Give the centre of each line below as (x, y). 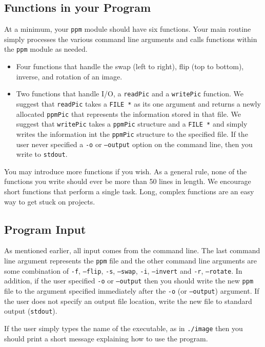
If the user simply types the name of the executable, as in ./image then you (124, 328)
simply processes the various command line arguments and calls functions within (131, 39)
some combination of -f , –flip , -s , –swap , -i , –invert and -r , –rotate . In (123, 270)
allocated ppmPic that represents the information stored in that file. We (128, 114)
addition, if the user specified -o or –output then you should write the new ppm (129, 281)
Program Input (45, 229)
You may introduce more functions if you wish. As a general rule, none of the (126, 171)
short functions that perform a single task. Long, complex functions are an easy (129, 191)
